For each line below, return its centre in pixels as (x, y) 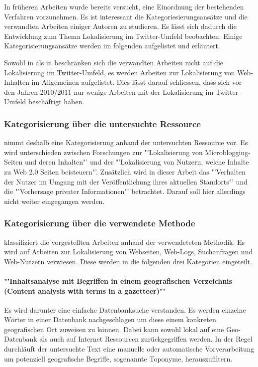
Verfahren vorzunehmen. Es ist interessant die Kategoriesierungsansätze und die (126, 16)
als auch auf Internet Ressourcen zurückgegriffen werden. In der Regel (146, 339)
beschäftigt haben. (56, 101)
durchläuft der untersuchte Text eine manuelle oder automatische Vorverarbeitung (129, 349)
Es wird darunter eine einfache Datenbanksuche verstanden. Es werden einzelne (125, 309)
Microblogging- (228, 152)
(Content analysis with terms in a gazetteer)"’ (85, 290)
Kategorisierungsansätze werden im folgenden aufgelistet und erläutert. (112, 46)
